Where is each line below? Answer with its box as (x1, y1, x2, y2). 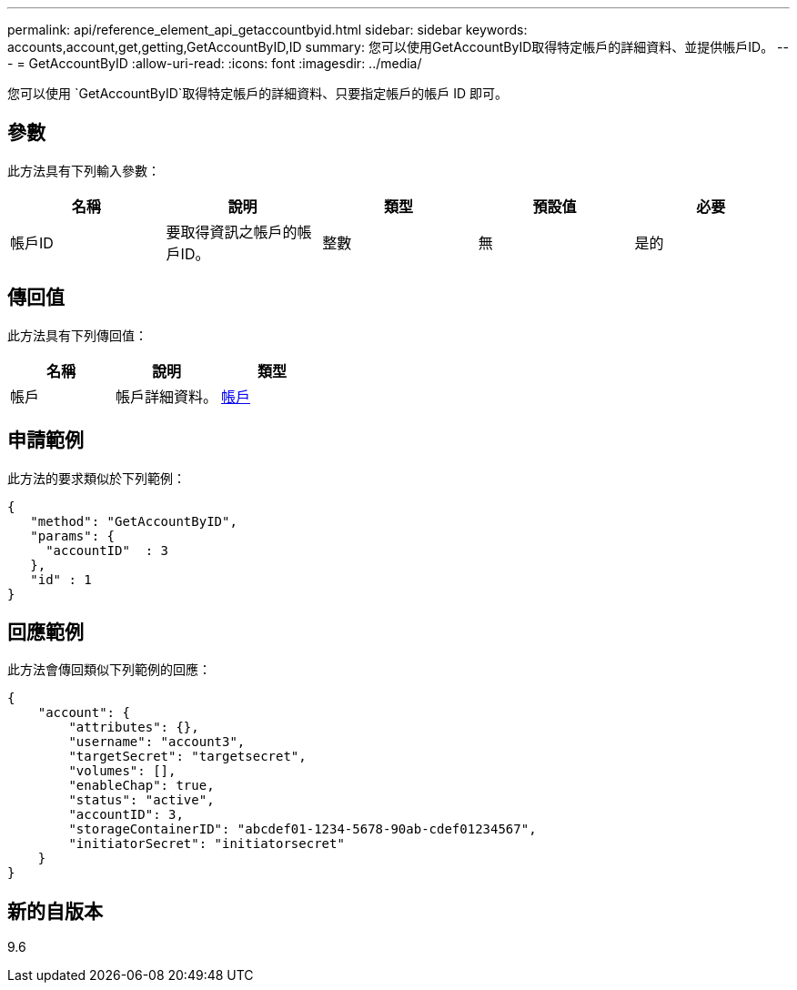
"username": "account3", (68, 734, 246, 750)
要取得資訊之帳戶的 (166, 222, 298, 241)
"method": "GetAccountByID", (30, 513, 237, 529)
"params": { (30, 528, 116, 543)
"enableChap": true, (68, 778, 215, 793)
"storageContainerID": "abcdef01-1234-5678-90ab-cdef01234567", (68, 822, 537, 837)
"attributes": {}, (68, 720, 199, 735)
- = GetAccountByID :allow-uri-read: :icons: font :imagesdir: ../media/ (7, 56, 422, 71)
